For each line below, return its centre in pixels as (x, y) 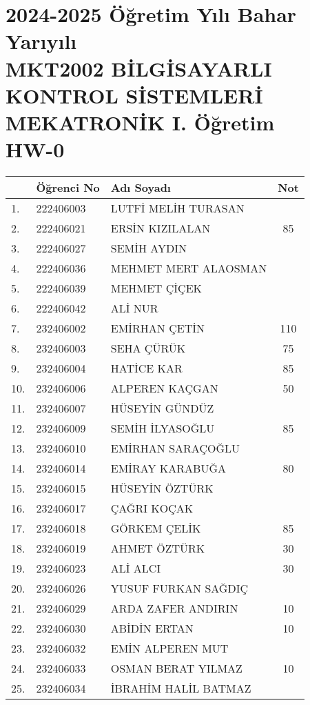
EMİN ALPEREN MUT (169, 648)
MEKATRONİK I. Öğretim (140, 122)
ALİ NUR (134, 308)
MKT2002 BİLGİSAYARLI (139, 68)
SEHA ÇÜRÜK (148, 348)
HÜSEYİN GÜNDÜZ (162, 408)
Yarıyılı (41, 41)
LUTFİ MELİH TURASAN (177, 208)
